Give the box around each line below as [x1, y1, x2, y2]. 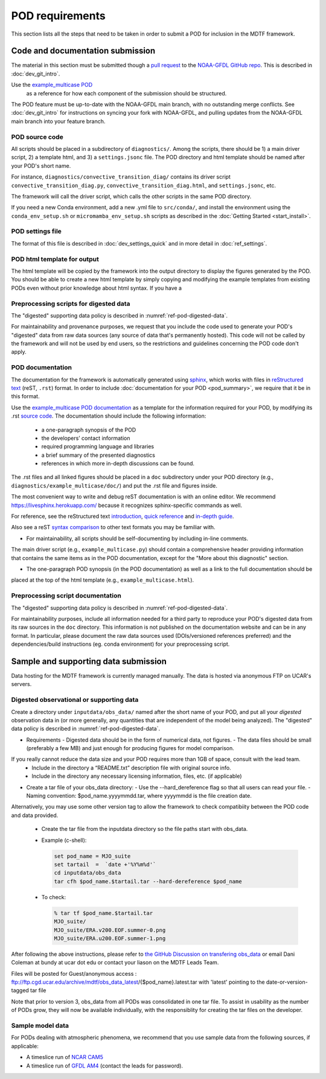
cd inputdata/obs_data [54, 870, 121, 876]
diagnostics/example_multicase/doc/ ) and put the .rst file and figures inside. [11, 482, 217, 489]
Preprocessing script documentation [11, 591, 122, 600]
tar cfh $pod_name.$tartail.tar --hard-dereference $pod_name [54, 878, 242, 885]
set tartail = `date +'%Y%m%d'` [54, 861, 156, 868]
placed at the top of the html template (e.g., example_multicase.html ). [11, 576, 194, 584]
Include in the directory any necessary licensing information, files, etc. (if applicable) [31, 772, 242, 780]
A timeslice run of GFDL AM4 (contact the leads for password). [26, 1062, 184, 1069]
